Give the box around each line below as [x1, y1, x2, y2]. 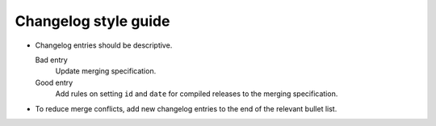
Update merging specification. [55, 66, 157, 76]
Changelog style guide [15, 12, 170, 30]
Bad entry [35, 55, 68, 65]
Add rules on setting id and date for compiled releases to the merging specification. [55, 89, 338, 99]
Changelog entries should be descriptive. [35, 40, 173, 50]
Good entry [35, 78, 73, 87]
